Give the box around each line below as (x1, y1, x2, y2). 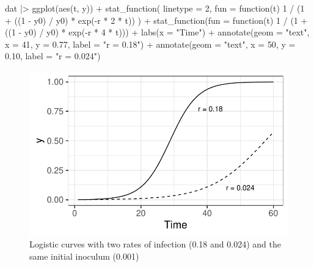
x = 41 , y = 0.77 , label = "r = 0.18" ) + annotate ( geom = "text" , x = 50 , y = (5, 37, 296, 50)
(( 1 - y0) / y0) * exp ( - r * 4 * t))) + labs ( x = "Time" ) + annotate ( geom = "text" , (5, 26, 310, 38)
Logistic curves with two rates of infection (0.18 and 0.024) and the (29, 238, 281, 251)
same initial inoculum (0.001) (29, 249, 139, 262)
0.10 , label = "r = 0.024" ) (5, 49, 101, 62)
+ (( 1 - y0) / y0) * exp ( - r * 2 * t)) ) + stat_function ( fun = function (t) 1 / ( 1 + (5, 13, 308, 26)
